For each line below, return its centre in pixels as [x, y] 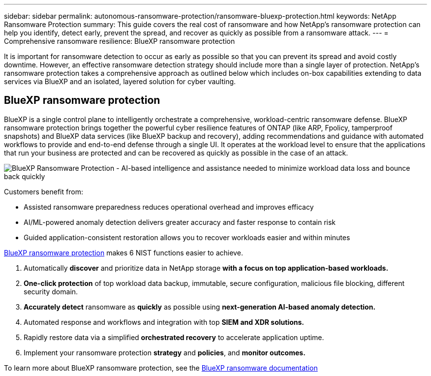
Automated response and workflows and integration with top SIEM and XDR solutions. [164, 322]
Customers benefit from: [44, 191]
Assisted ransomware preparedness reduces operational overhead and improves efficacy [169, 207]
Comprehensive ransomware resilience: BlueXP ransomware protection [120, 41]
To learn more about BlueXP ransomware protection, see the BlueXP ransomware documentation [161, 368]
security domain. [51, 291]
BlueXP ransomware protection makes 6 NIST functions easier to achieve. [123, 252]
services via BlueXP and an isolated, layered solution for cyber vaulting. [120, 81]
